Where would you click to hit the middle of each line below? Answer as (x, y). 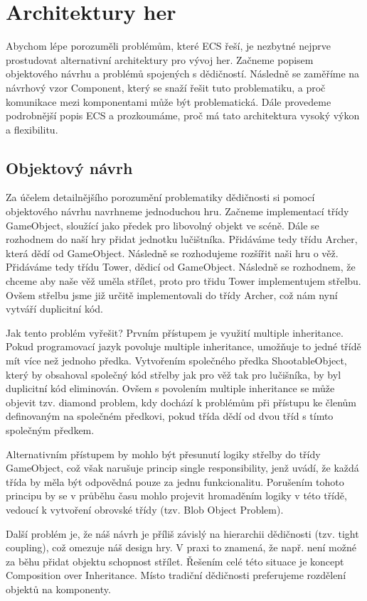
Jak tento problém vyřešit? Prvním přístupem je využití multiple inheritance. (175, 332)
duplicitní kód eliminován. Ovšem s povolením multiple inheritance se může (170, 388)
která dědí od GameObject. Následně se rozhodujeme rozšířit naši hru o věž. (172, 253)
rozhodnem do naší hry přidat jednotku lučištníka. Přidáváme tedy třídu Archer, (182, 239)
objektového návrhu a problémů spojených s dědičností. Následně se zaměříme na (183, 74)
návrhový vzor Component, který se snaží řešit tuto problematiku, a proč (166, 87)
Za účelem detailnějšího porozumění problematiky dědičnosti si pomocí (160, 197)
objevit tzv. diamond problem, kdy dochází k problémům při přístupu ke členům (181, 402)
